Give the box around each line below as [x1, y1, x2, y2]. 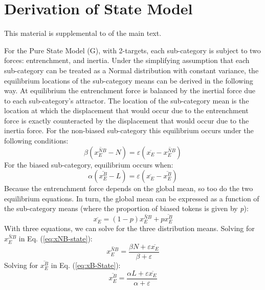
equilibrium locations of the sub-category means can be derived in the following [4, 75, 253, 86]
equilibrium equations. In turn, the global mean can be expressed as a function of [4, 193, 259, 203]
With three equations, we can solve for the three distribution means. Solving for [4, 223, 255, 234]
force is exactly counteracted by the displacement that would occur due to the [4, 115, 249, 126]
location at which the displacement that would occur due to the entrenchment [4, 105, 249, 116]
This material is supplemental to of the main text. [4, 28, 162, 38]
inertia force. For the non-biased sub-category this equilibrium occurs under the [4, 125, 254, 136]
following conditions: [4, 135, 69, 146]
